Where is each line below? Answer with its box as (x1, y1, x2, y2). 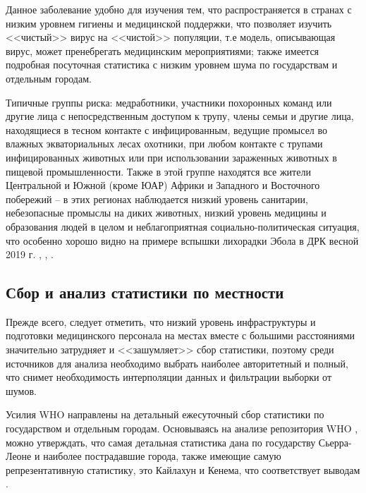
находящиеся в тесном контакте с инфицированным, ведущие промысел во (6, 122, 328, 137)
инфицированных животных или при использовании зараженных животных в (6, 150, 337, 164)
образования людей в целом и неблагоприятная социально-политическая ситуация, (6, 219, 360, 233)
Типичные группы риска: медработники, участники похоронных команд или (6, 95, 332, 109)
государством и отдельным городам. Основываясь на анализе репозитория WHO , (6, 421, 358, 436)
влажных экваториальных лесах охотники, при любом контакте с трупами (6, 136, 323, 151)
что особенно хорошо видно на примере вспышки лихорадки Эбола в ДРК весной (6, 233, 359, 248)
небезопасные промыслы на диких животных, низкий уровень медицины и (6, 205, 327, 220)
